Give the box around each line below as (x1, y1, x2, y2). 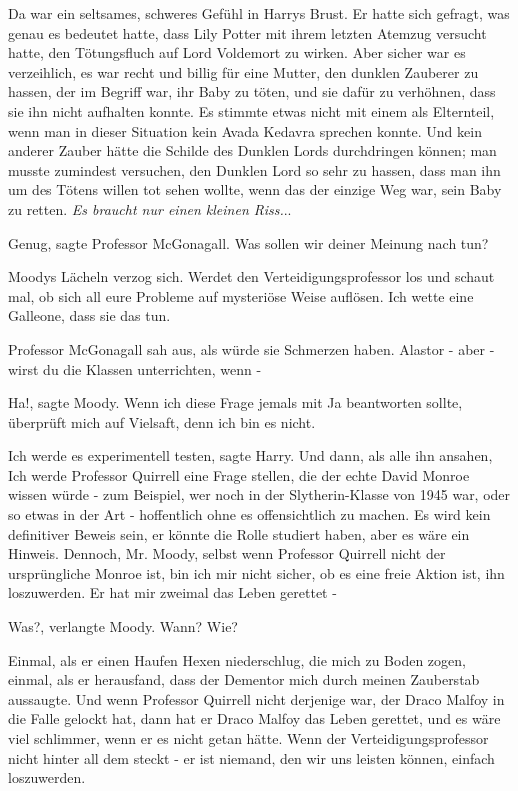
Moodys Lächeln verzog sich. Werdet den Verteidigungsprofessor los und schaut (8, 266, 495, 287)
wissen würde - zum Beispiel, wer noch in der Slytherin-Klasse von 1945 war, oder (8, 484, 511, 505)
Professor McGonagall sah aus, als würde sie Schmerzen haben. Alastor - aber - (8, 338, 495, 359)
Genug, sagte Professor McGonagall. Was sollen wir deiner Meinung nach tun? (8, 232, 489, 253)
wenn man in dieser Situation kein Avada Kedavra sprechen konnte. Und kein (8, 120, 482, 141)
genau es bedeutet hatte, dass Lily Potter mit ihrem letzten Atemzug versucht (8, 22, 487, 43)
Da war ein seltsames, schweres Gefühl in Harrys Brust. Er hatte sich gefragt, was (8, 3, 510, 23)
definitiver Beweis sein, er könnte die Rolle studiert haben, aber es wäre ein (8, 523, 470, 544)
